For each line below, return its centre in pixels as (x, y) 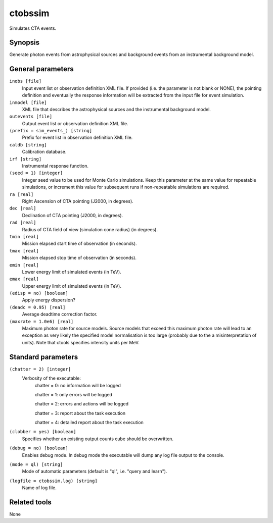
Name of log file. (39, 488)
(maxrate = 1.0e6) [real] (41, 321)
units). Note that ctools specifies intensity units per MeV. (81, 342)
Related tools (30, 502)
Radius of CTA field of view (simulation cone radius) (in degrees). (90, 229)
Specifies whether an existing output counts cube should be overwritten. (98, 439)
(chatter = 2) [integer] (40, 369)
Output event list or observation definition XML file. (75, 123)
